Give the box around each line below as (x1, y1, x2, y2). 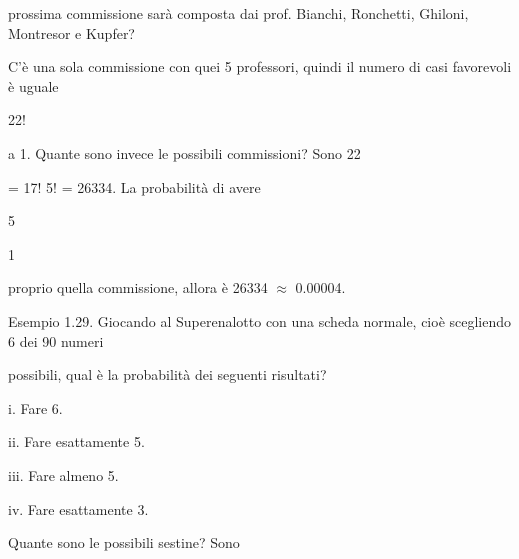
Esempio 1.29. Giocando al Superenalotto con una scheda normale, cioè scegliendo (8, 310, 512, 331)
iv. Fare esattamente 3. (8, 498, 149, 519)
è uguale (8, 75, 59, 96)
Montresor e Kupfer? (8, 22, 135, 43)
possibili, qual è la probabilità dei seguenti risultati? (8, 364, 327, 385)
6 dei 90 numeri (8, 330, 104, 351)
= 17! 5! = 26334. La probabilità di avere (8, 176, 261, 197)
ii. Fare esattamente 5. (8, 431, 145, 452)
